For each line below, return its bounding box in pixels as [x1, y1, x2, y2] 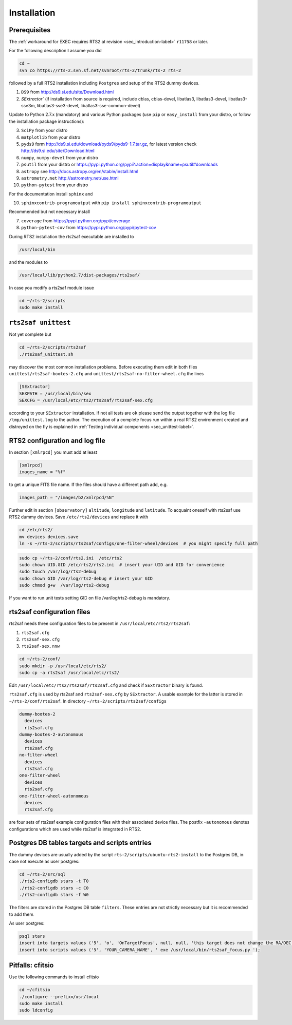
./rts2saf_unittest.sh [19, 351, 73, 357]
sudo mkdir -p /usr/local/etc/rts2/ [19, 663, 107, 669]
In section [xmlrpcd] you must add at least [9, 449, 97, 455]
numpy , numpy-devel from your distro [21, 155, 98, 160]
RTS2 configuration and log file [9, 436, 106, 445]
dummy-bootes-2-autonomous [19, 732, 84, 737]
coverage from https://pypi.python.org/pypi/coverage [21, 217, 130, 224]
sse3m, [21, 102, 36, 108]
